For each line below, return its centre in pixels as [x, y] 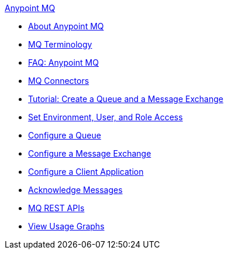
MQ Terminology [60, 44]
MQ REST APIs [56, 208]
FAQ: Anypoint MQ [63, 62]
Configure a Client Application [86, 172]
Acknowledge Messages [75, 190]
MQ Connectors [59, 81]
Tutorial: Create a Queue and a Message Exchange [126, 99]
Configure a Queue [65, 135]
